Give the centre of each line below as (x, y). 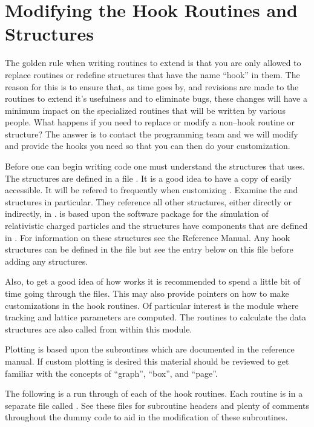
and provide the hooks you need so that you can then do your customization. (148, 146)
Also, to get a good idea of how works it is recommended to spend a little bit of (153, 281)
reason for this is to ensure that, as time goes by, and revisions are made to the (152, 86)
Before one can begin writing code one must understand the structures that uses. (155, 166)
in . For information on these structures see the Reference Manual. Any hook (148, 237)
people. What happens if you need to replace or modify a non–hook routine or (150, 122)
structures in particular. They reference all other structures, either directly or (149, 201)
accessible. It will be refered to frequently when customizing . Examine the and (152, 190)
